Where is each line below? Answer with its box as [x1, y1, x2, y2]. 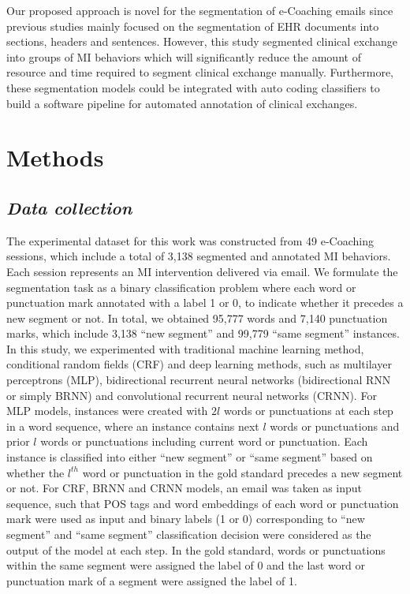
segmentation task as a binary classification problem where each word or [6, 278, 356, 295]
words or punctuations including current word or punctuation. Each [40, 433, 368, 450]
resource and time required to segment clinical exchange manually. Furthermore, [6, 64, 394, 80]
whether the [6, 464, 65, 480]
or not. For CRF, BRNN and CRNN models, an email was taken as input [6, 480, 363, 496]
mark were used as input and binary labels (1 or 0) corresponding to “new [6, 510, 365, 527]
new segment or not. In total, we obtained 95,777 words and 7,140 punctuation [6, 309, 388, 326]
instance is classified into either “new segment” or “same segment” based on [6, 449, 373, 465]
